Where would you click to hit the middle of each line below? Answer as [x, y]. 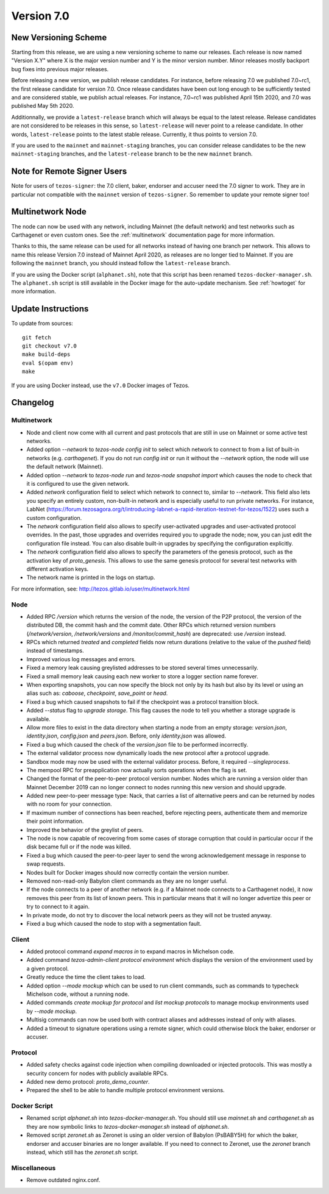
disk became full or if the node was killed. [79, 847]
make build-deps [46, 354]
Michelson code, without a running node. [78, 994]
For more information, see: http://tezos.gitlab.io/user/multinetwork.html [101, 589]
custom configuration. [54, 517]
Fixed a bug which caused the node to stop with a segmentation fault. [114, 923]
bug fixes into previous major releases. [60, 69]
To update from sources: [42, 324]
